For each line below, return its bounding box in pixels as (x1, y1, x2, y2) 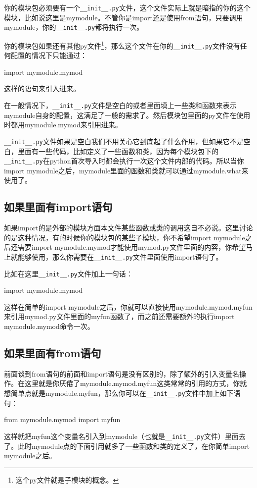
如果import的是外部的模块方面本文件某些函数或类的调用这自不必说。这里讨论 (4, 222, 253, 233)
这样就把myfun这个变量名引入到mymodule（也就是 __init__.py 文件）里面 (4, 431, 239, 441)
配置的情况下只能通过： (10, 50, 87, 60)
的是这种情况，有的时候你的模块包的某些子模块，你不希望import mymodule (4, 232, 245, 242)
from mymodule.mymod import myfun (4, 414, 121, 425)
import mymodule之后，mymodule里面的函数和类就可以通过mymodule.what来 (4, 165, 249, 175)
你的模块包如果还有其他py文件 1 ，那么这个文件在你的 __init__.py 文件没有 (4, 39, 240, 51)
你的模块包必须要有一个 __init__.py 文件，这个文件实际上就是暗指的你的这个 (4, 2, 251, 12)
